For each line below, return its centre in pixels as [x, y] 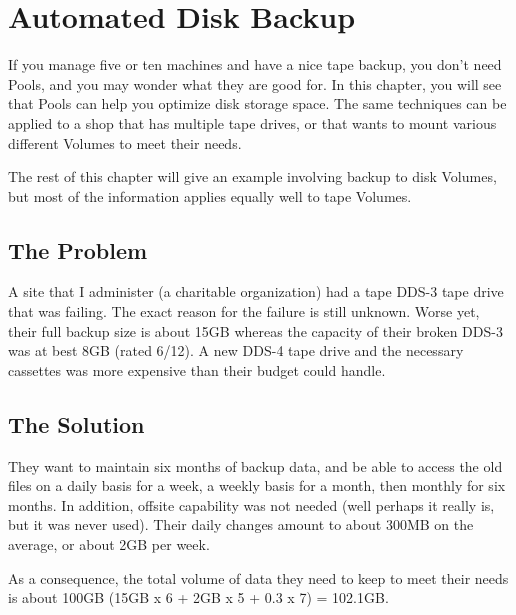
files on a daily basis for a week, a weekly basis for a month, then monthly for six [257, 485]
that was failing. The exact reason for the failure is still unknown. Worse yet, [244, 311]
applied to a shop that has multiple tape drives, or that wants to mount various [252, 122]
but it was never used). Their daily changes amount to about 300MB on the [241, 524]
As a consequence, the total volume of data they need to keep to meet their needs [258, 577]
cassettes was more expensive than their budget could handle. [197, 369]
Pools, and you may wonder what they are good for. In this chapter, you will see [255, 83]
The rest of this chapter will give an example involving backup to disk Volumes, [252, 176]
